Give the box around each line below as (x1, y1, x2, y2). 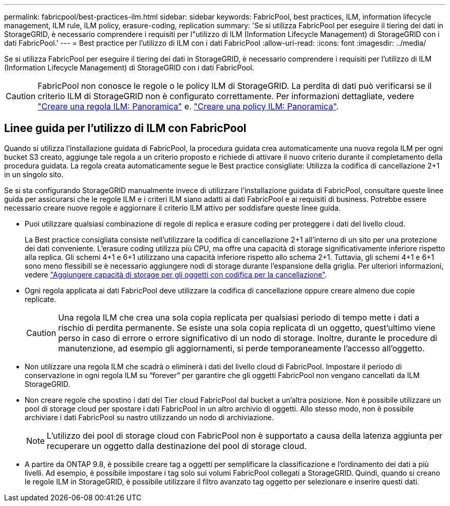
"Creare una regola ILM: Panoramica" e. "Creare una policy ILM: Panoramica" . (38, 101, 339, 111)
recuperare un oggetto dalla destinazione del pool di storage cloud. (47, 440, 307, 451)
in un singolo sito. (4, 170, 64, 179)
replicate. (25, 294, 57, 304)
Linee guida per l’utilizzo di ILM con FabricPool (4, 122, 247, 135)
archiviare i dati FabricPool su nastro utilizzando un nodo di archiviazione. (25, 413, 274, 422)
